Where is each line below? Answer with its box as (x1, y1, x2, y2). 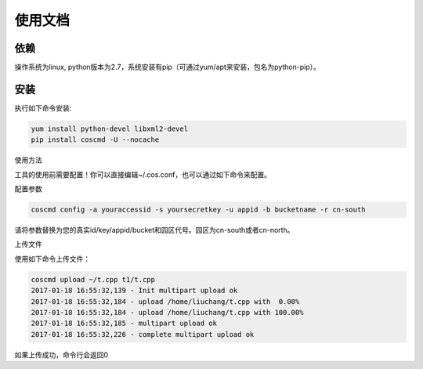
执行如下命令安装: (14, 103, 72, 113)
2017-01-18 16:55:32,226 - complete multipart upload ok (31, 330, 255, 338)
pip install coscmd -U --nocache (31, 136, 160, 144)
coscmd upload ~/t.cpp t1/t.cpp (31, 275, 156, 284)
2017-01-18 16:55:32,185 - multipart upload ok (31, 319, 217, 328)
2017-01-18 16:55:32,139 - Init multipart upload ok (31, 286, 238, 295)
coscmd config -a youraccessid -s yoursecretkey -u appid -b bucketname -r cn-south (31, 205, 366, 215)
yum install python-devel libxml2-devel (31, 124, 188, 133)
